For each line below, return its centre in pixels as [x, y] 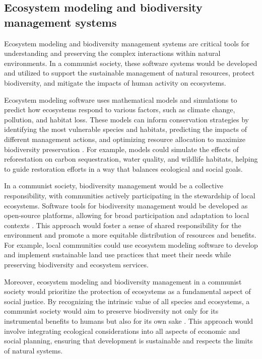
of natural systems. [34, 350]
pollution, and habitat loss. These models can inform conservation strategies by [126, 119]
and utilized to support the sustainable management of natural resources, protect [129, 73]
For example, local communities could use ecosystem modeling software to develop [131, 244]
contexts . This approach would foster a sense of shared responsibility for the [123, 225]
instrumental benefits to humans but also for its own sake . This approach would [129, 321]
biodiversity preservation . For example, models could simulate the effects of [121, 149]
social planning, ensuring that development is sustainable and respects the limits [128, 341]
